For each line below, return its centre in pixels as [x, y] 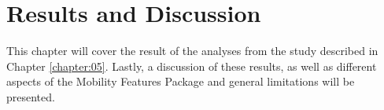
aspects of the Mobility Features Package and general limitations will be [181, 81]
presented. [31, 96]
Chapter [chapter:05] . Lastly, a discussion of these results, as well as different [192, 66]
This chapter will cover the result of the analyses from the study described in [192, 51]
